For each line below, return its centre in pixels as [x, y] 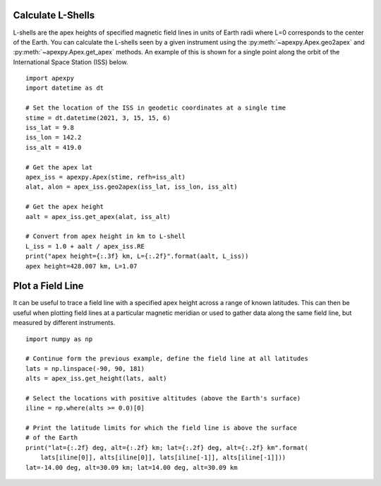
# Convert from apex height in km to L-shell [106, 236]
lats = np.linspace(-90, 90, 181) [85, 368]
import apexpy [50, 78]
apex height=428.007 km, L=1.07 [81, 266]
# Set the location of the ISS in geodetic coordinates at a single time [156, 108]
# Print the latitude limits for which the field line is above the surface [162, 428]
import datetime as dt [65, 88]
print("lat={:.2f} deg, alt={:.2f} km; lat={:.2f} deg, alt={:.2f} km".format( [167, 448]
